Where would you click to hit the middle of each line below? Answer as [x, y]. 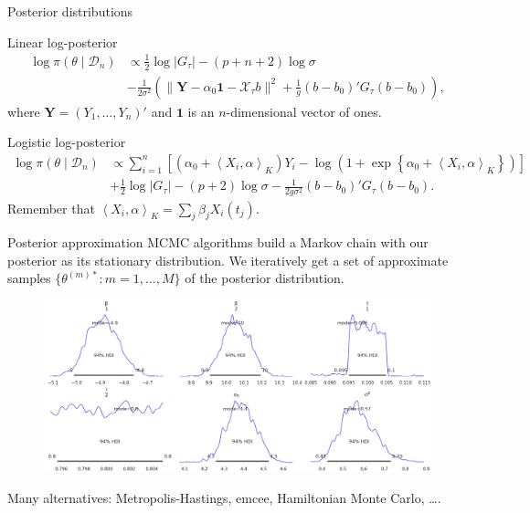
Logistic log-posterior [67, 142]
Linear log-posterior [63, 42]
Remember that [51, 208]
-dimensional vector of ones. [304, 111]
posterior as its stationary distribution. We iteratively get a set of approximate [228, 260]
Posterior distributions [70, 11]
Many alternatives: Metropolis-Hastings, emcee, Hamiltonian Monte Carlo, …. [224, 498]
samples [29, 278]
